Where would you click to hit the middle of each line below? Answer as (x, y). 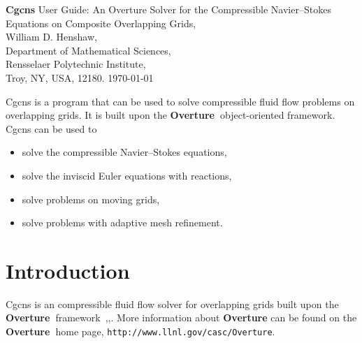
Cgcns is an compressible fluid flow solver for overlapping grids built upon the (172, 304)
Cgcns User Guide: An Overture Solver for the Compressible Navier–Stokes (168, 9)
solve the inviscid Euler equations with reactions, (127, 175)
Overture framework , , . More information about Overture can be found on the (181, 318)
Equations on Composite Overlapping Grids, (101, 23)
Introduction (68, 270)
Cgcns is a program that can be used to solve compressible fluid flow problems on (180, 101)
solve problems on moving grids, (91, 199)
